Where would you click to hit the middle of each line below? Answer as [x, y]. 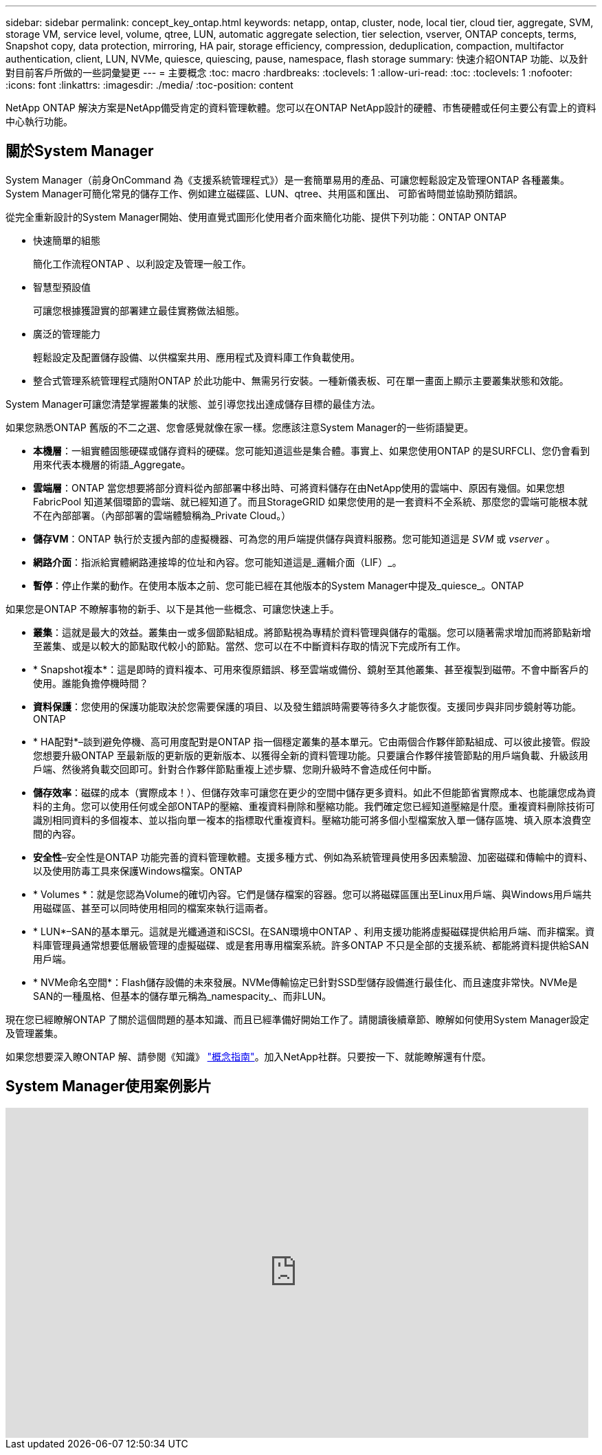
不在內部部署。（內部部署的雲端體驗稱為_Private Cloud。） [162, 515]
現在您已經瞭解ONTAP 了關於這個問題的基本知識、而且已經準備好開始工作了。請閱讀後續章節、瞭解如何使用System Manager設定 [298, 1019]
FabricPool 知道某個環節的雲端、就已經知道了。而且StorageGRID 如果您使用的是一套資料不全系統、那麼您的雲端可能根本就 [311, 501]
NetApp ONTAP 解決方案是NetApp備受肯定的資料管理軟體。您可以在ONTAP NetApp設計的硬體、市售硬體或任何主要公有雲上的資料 [301, 108]
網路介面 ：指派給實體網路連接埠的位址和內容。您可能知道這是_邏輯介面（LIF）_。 [218, 562]
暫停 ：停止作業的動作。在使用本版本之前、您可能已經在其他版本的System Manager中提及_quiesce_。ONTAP [279, 585]
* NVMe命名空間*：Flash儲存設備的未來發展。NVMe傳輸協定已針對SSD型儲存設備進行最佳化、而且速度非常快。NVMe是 [305, 982]
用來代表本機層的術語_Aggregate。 [112, 464]
